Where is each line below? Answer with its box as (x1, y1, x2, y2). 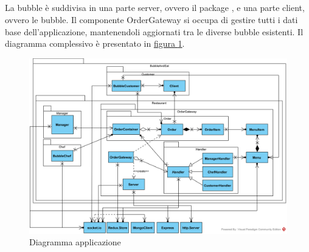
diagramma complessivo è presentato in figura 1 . (5, 37, 185, 50)
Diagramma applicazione (29, 236, 121, 248)
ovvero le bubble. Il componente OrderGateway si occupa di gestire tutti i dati (5, 13, 298, 26)
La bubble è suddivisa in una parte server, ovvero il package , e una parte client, (5, 1, 305, 14)
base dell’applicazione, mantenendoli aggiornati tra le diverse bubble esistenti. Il (5, 25, 304, 38)
